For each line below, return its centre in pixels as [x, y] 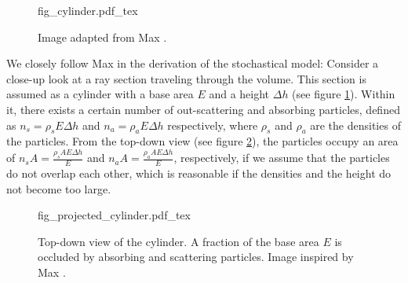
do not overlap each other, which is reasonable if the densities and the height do [199, 173]
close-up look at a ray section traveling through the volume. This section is [186, 78]
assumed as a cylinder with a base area [100, 94]
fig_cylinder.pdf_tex [88, 10]
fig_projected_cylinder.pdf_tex [114, 215]
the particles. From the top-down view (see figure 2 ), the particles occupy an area [202, 141]
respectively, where [213, 125]
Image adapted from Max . [102, 37]
